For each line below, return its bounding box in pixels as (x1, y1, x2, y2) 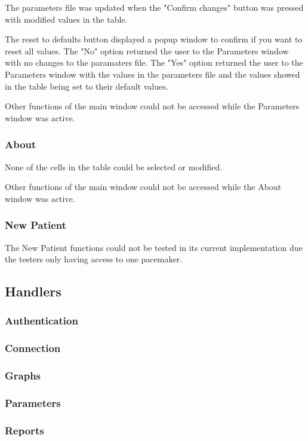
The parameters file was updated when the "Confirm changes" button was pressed (5, 1, 304, 13)
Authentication (5, 313, 78, 328)
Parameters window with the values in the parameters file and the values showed (5, 68, 300, 80)
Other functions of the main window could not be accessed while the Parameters (5, 100, 300, 112)
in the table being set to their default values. (5, 79, 168, 92)
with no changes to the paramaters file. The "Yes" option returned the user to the (5, 56, 303, 69)
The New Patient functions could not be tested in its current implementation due (5, 241, 303, 253)
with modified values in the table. (5, 13, 128, 25)
